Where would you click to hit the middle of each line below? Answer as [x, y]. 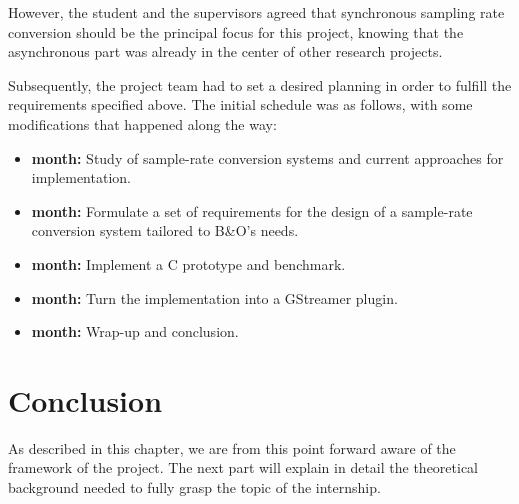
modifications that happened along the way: [142, 123]
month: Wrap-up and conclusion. [135, 331]
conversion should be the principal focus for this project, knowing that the [236, 31]
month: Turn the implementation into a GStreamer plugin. [214, 297]
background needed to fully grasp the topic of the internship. [194, 487]
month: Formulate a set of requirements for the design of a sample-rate [252, 210]
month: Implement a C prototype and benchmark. [188, 263]
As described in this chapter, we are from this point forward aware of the [232, 447]
